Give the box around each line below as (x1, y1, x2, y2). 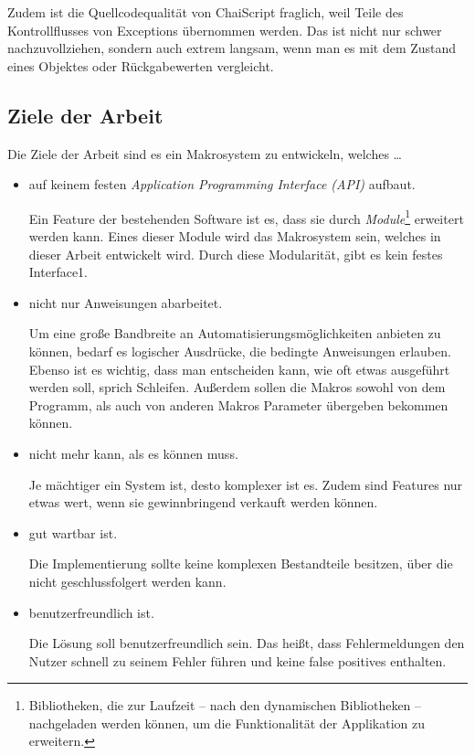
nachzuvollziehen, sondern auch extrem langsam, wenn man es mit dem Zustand (7, 38, 457, 58)
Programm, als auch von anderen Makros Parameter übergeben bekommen (28, 395, 449, 414)
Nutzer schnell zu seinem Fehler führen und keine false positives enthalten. (28, 651, 447, 670)
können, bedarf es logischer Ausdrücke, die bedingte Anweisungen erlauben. (28, 341, 451, 360)
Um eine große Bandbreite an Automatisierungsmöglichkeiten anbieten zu (28, 324, 441, 343)
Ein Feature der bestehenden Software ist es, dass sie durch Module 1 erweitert (28, 206, 464, 228)
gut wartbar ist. (28, 523, 118, 542)
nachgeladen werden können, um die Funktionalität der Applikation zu (28, 713, 425, 732)
